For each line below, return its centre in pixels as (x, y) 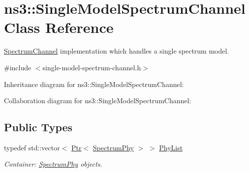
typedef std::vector (32, 147)
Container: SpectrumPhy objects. (53, 164)
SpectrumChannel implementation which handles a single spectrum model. (117, 51)
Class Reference (59, 27)
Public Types (38, 127)
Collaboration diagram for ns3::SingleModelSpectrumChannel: (98, 100)
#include (18, 67)
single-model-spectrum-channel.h (92, 67)
